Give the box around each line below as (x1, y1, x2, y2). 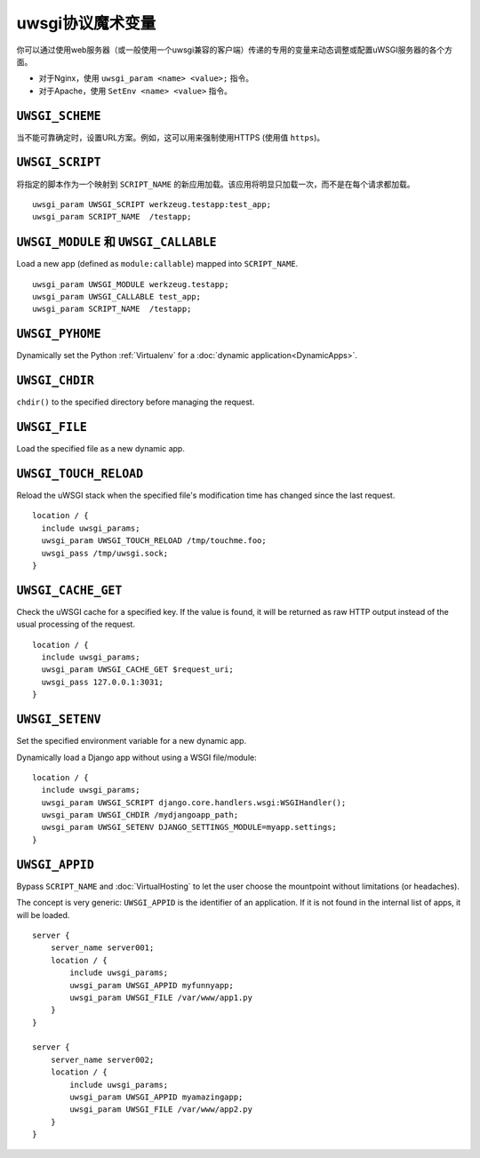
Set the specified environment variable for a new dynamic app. (16, 736, 247, 747)
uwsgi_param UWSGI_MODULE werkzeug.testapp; (32, 279, 230, 289)
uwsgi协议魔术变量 (16, 13, 156, 33)
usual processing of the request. (16, 619, 135, 630)
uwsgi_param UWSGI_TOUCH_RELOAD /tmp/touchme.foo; (41, 536, 267, 546)
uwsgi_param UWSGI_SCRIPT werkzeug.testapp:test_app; (32, 199, 271, 209)
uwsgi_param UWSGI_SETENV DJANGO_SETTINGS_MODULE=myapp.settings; (41, 822, 337, 833)
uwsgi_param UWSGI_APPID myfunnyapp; (69, 980, 235, 990)
